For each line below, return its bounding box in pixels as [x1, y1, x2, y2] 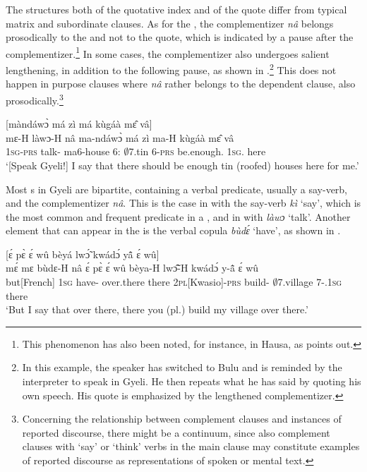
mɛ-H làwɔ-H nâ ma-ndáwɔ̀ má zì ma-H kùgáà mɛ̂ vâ [6, 130, 234, 145]
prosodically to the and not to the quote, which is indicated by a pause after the [6, 30, 354, 44]
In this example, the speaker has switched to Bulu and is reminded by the [22, 360, 342, 375]
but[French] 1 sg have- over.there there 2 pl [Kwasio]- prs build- [6, 274, 270, 289]
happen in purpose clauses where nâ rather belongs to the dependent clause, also [6, 76, 356, 91]
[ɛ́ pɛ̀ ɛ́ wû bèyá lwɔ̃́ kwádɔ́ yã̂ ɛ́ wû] [6, 246, 160, 261]
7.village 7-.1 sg [277, 274, 342, 289]
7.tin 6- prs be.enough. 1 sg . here [128, 144, 266, 159]
